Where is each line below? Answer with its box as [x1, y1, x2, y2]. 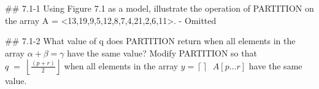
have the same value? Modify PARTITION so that [67, 46, 257, 59]
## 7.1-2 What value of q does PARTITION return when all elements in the [5, 34, 296, 47]
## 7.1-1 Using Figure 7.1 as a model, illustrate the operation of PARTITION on [5, 2, 314, 14]
